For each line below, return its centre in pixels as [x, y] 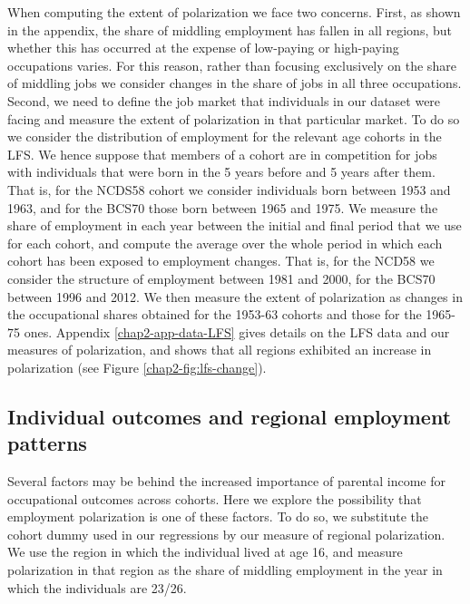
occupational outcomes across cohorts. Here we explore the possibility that [215, 498]
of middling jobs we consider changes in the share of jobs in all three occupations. [235, 83]
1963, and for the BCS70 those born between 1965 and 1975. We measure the [223, 207]
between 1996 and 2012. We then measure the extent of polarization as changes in [235, 296]
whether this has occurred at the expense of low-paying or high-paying [203, 48]
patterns [47, 443]
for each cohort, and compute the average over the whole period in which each [225, 243]
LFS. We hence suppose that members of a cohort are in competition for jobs [222, 154]
